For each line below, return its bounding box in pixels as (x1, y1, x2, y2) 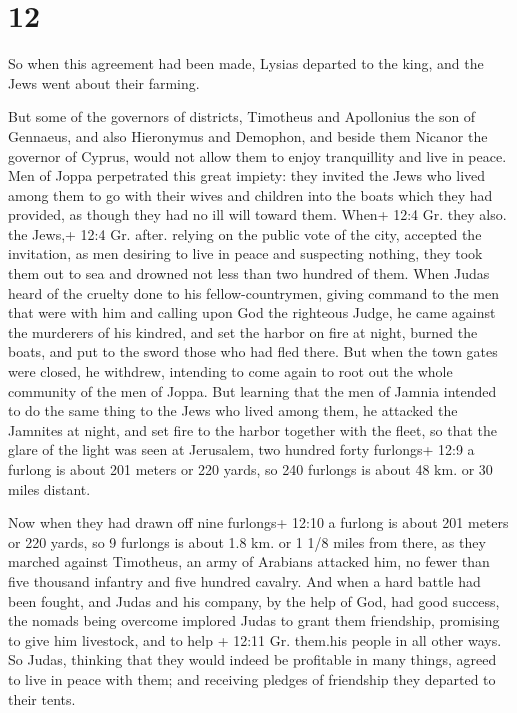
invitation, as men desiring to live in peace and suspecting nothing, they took (8, 243, 483, 264)
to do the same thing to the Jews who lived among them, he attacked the (8, 400, 458, 421)
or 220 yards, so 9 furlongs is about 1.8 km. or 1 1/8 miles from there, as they (8, 531, 486, 552)
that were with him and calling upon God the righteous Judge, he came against (8, 302, 496, 323)
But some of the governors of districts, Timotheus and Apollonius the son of (8, 106, 476, 127)
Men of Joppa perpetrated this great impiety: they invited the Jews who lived (8, 165, 486, 186)
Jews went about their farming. (8, 72, 200, 93)
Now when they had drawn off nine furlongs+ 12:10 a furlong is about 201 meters (8, 512, 509, 533)
